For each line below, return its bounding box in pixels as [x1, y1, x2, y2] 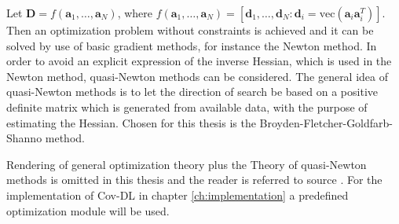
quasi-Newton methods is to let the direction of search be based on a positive [6, 83, 379, 100]
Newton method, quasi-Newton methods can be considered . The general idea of [6, 68, 389, 84]
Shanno [6, 130, 42, 146]
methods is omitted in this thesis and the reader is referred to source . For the [6, 171, 383, 188]
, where [117, 5, 152, 20]
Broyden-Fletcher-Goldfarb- [259, 114, 394, 130]
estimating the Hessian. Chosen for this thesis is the [6, 114, 256, 130]
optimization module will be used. [6, 202, 170, 218]
